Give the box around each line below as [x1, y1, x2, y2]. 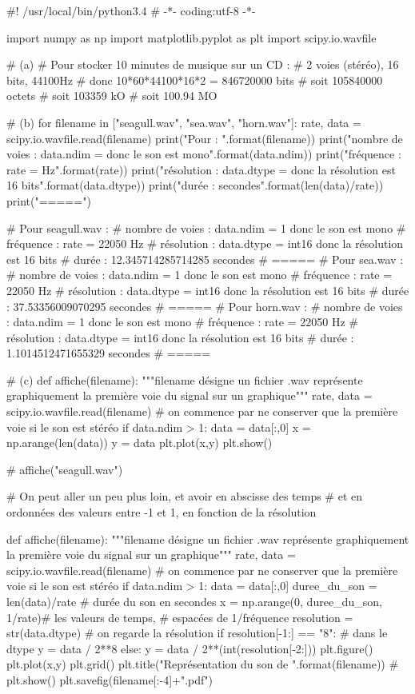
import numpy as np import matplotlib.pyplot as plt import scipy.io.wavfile [6, 29, 377, 46]
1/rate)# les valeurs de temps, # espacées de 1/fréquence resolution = [6, 608, 353, 625]
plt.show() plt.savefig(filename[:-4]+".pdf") [6, 671, 213, 688]
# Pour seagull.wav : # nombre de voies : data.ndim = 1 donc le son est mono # [6, 219, 406, 236]
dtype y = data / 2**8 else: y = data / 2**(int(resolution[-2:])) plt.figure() [6, 640, 373, 656]
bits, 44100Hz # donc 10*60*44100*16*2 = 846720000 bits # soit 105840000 [6, 71, 383, 88]
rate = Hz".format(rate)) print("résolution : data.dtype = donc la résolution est [6, 161, 396, 177]
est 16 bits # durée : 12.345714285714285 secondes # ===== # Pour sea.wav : [6, 250, 404, 267]
